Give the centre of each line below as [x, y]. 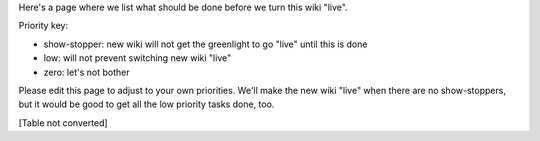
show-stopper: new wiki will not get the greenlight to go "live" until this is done [205, 44]
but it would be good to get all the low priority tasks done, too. [146, 104]
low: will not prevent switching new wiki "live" [137, 58]
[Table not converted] [63, 122]
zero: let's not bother [86, 72]
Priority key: [43, 26]
